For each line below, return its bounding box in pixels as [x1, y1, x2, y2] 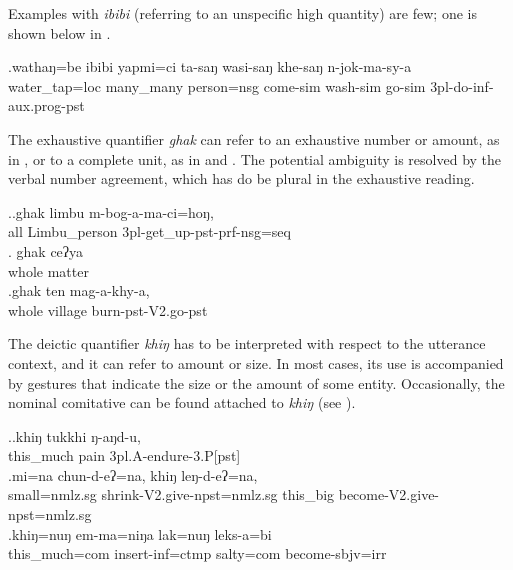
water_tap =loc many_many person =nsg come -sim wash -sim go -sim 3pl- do [8, 75, 469, 96]
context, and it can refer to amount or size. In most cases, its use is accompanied [8, 352, 504, 373]
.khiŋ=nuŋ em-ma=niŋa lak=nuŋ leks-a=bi [8, 523, 272, 544]
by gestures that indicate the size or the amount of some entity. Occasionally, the [8, 372, 505, 393]
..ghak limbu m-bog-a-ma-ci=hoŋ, [8, 201, 214, 222]
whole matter [8, 260, 89, 281]
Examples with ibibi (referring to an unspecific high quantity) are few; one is [8, 3, 477, 23]
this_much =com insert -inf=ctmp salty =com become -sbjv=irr [8, 543, 387, 564]
